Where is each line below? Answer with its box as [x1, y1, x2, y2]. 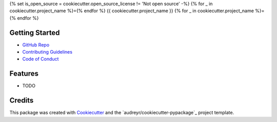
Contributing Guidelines [22, 49, 73, 55]
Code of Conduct [22, 56, 59, 62]
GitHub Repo [22, 41, 50, 48]
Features [9, 69, 38, 78]
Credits [9, 96, 34, 105]
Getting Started [9, 28, 60, 37]
